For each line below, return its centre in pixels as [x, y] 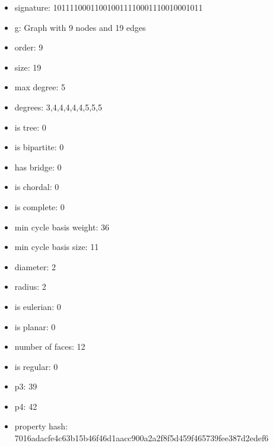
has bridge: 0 [38, 167]
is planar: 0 [35, 326]
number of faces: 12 [50, 347]
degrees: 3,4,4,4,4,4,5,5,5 [58, 107]
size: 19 [28, 67]
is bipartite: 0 [39, 147]
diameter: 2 [35, 266]
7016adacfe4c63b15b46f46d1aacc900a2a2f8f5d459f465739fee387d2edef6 [142, 438]
